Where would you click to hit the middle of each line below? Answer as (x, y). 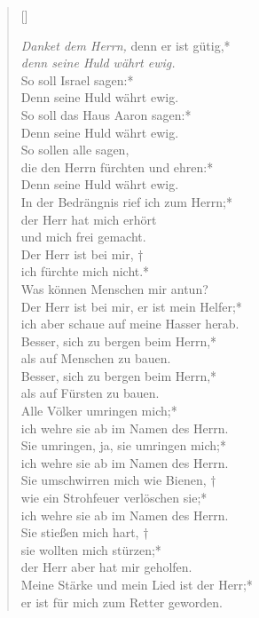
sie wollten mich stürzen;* (91, 549)
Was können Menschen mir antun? (114, 288)
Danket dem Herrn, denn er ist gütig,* (126, 45)
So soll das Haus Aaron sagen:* (106, 114)
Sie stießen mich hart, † (85, 532)
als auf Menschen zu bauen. (96, 358)
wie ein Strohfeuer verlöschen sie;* (114, 498)
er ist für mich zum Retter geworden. (122, 602)
